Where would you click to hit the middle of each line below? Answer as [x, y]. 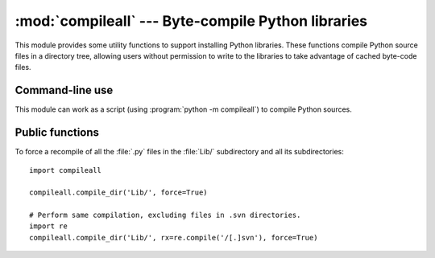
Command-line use [64, 90]
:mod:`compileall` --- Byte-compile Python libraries [191, 21]
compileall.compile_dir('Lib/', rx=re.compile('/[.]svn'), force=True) [174, 238]
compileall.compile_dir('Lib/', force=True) [119, 192]
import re [48, 226]
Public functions [57, 133]
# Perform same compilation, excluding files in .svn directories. [165, 215]
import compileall [66, 170]
